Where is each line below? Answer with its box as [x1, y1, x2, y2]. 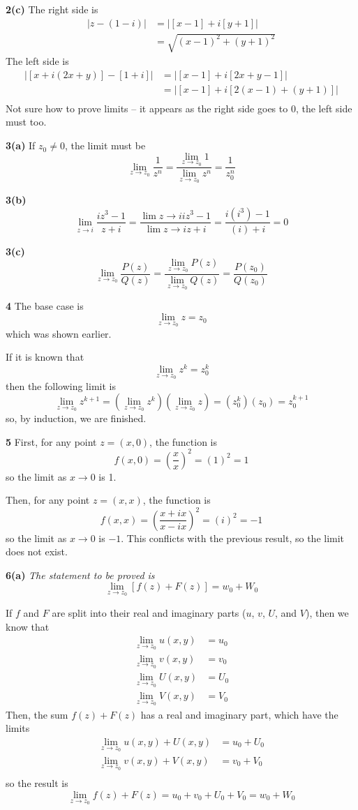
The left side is [6, 54, 69, 68]
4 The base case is [6, 299, 84, 313]
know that [6, 619, 50, 633]
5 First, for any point [6, 434, 97, 449]
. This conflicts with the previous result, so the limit [121, 530, 345, 545]
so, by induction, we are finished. [6, 411, 147, 426]
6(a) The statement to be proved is [6, 567, 155, 582]
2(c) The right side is [6, 2, 98, 16]
